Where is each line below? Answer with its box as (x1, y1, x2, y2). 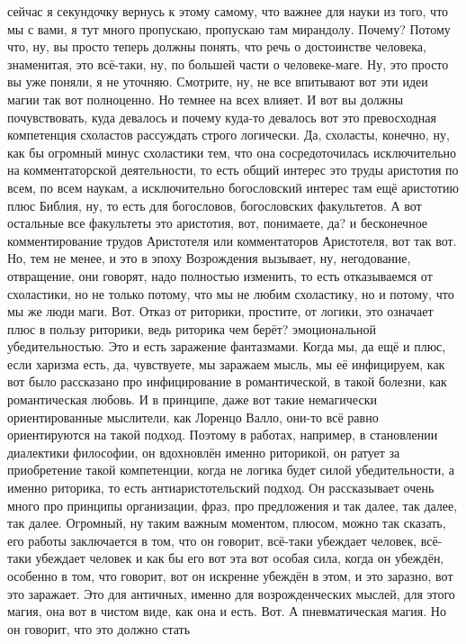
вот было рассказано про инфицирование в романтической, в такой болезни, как (7, 372, 447, 391)
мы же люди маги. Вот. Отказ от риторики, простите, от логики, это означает (7, 302, 434, 321)
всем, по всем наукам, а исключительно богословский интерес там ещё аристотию (7, 177, 459, 196)
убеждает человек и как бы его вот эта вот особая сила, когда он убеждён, (35, 549, 444, 567)
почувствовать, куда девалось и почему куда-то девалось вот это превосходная (7, 107, 437, 126)
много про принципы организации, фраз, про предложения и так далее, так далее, (7, 495, 458, 514)
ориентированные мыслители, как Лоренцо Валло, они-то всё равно (7, 407, 379, 426)
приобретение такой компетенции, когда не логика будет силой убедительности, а (7, 460, 454, 479)
